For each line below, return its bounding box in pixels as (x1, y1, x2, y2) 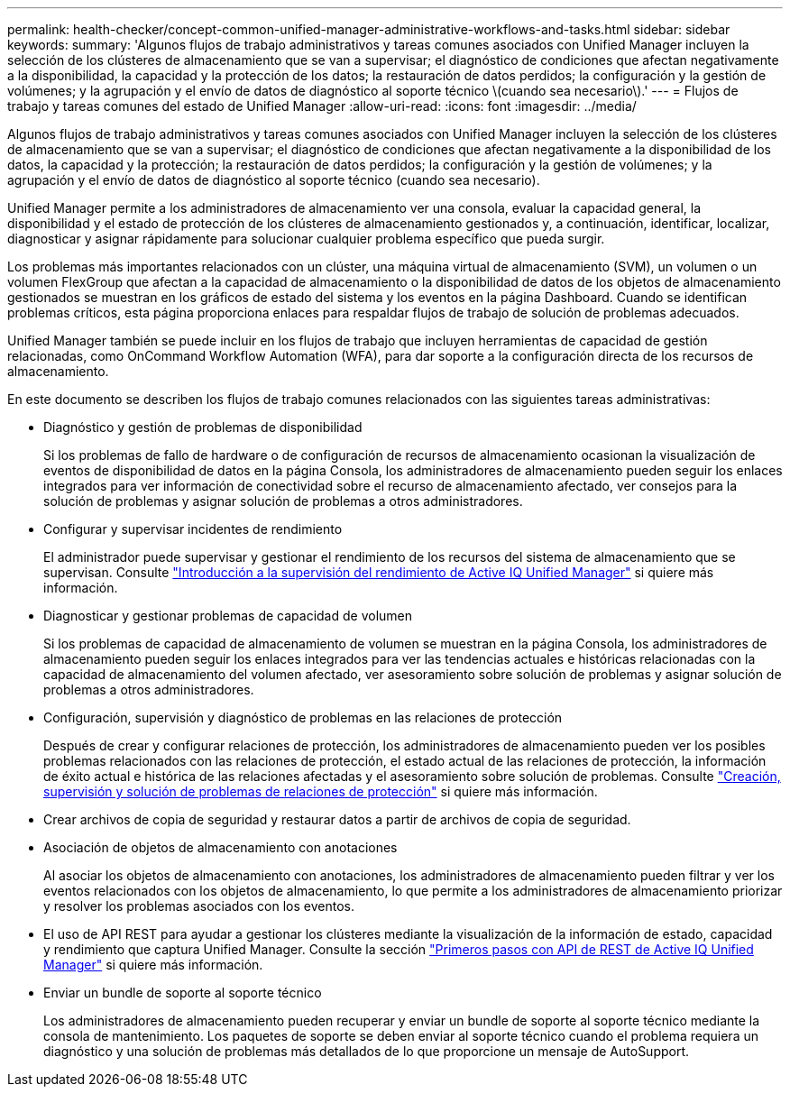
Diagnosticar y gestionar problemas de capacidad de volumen (43, 608, 413, 623)
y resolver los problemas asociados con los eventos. (43, 898, 354, 914)
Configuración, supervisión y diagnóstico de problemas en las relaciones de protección (43, 710, 563, 725)
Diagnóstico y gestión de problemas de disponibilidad (43, 419, 363, 435)
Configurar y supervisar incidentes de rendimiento (43, 521, 343, 537)
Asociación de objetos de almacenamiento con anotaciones (43, 840, 398, 855)
